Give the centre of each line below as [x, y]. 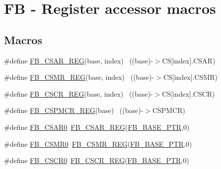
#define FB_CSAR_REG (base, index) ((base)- [78, 60]
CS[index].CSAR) [189, 60]
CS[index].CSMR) [190, 77]
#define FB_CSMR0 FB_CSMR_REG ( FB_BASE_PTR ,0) [98, 143]
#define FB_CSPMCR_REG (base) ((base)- [74, 110]
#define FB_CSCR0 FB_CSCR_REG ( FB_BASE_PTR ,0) [97, 160]
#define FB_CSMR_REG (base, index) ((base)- [79, 77]
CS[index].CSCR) [188, 93]
